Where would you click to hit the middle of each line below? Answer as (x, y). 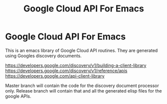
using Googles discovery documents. (43, 56)
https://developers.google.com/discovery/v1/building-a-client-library (76, 65)
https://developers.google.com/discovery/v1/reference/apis (66, 71)
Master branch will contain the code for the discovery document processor (82, 86)
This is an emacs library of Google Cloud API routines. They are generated (82, 50)
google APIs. (18, 96)
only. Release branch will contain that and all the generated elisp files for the (83, 91)
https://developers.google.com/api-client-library (55, 76)
